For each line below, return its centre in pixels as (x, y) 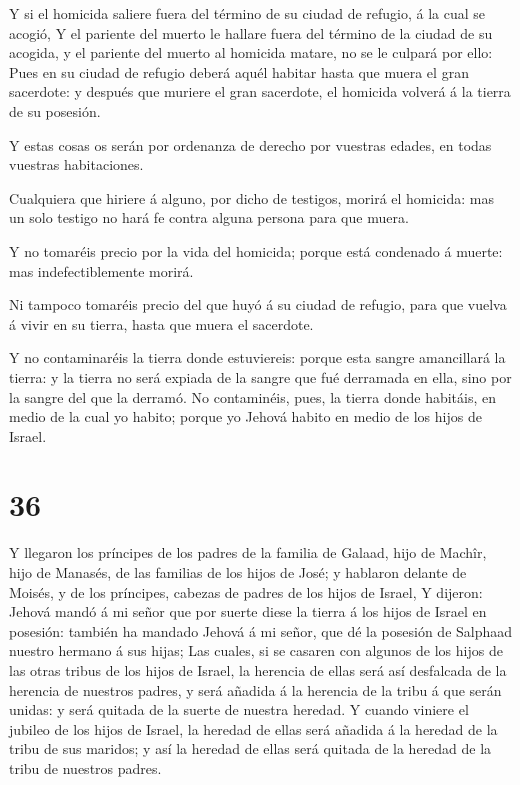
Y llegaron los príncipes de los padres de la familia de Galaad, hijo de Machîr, (248, 552)
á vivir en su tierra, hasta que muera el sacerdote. (161, 323)
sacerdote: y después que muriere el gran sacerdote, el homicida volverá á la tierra (260, 91)
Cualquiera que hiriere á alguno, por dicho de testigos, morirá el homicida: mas (252, 197)
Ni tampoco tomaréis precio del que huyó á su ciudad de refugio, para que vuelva (258, 304)
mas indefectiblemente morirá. (101, 270)
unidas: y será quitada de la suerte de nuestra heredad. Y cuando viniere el (239, 709)
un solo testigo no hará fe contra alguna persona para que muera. (209, 217)
